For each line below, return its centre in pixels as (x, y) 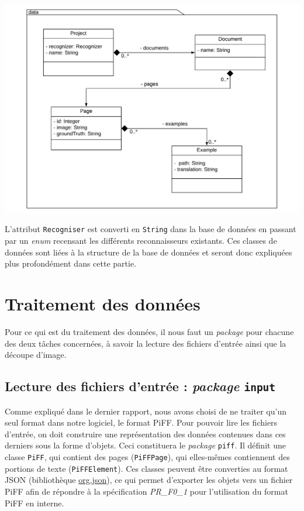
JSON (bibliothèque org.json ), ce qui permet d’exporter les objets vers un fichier (149, 480)
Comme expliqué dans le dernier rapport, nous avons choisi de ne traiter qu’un (146, 411)
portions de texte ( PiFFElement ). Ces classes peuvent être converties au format (146, 468)
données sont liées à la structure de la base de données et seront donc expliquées (148, 252)
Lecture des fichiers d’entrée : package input (140, 386)
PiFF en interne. (34, 503)
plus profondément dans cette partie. (71, 263)
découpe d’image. (36, 355)
